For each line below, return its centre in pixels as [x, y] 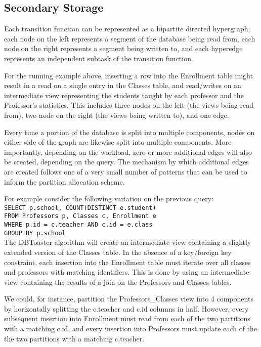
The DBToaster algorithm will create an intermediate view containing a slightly [128, 242]
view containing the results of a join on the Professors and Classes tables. [118, 281]
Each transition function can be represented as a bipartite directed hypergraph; [127, 29]
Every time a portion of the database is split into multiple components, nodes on [129, 132]
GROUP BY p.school [35, 233]
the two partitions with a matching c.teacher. [74, 338]
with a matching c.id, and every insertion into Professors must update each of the [131, 329]
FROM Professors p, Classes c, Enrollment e [80, 216]
